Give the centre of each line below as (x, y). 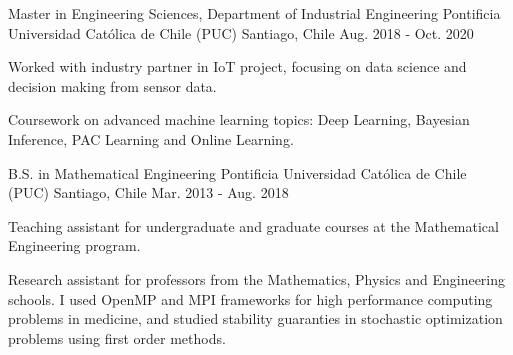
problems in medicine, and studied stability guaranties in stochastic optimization (255, 318)
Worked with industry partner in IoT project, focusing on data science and (237, 66)
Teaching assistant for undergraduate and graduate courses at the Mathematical (253, 225)
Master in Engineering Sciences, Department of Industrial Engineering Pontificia (254, 13)
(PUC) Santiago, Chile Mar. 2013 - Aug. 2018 (148, 192)
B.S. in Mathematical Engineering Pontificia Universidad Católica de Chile (237, 172)
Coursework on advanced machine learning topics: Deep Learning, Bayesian (239, 119)
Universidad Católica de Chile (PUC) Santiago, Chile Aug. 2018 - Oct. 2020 (241, 32)
